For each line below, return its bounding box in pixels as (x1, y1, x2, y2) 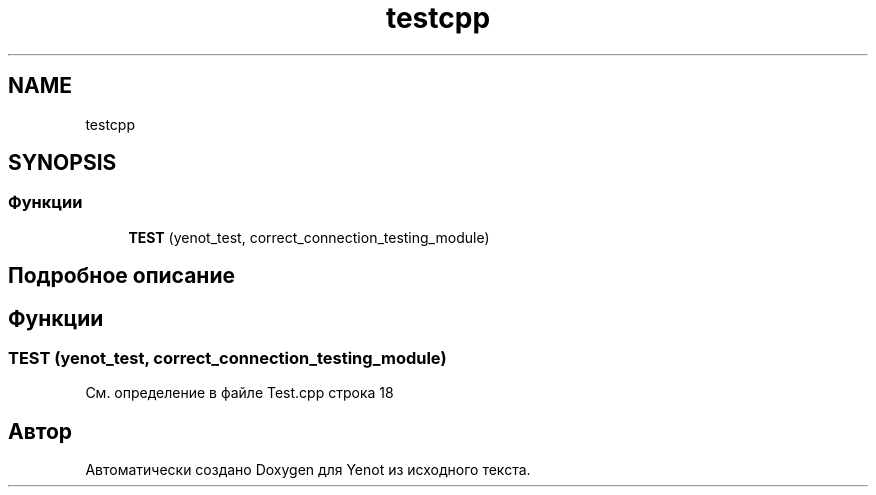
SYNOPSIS (8, 150, 117, 176)
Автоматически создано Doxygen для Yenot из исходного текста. (85, 461, 531, 479)
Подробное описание (8, 263, 235, 289)
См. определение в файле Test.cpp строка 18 (85, 384, 394, 402)
